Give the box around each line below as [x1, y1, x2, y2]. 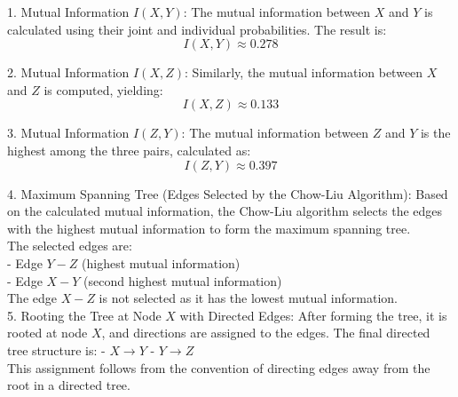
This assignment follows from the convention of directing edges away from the [7, 358, 430, 377]
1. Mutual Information [7, 3, 130, 20]
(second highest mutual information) [83, 271, 282, 290]
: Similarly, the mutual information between [185, 63, 423, 82]
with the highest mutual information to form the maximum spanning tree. [7, 218, 411, 237]
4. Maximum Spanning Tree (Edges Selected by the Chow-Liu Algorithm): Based [7, 184, 448, 202]
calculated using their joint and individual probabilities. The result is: [7, 20, 387, 38]
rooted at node [7, 323, 88, 342]
